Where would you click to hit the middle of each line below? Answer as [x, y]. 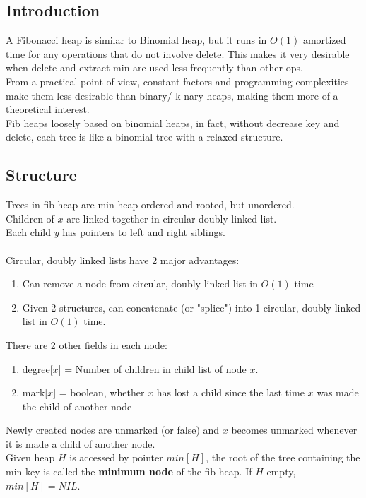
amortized [324, 40]
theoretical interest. [48, 109]
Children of [30, 218]
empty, [281, 472]
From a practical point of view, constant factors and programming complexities [177, 81]
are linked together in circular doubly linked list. [172, 218]
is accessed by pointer [116, 457]
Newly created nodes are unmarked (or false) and [113, 430]
